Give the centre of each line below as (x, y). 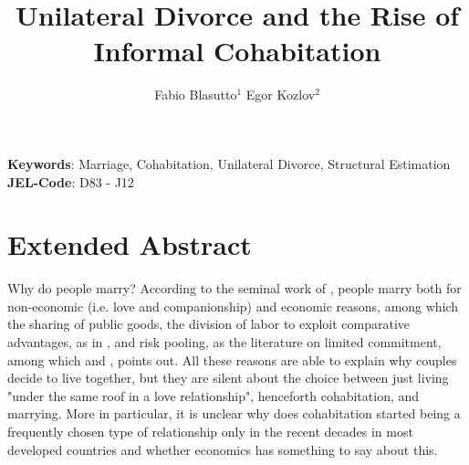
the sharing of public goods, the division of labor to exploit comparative (209, 324)
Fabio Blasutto (196, 95)
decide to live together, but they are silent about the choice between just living (228, 378)
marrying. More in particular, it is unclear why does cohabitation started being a (234, 413)
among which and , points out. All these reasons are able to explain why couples (232, 359)
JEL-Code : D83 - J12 (71, 181)
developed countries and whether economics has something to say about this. (223, 449)
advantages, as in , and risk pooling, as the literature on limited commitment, (224, 342)
